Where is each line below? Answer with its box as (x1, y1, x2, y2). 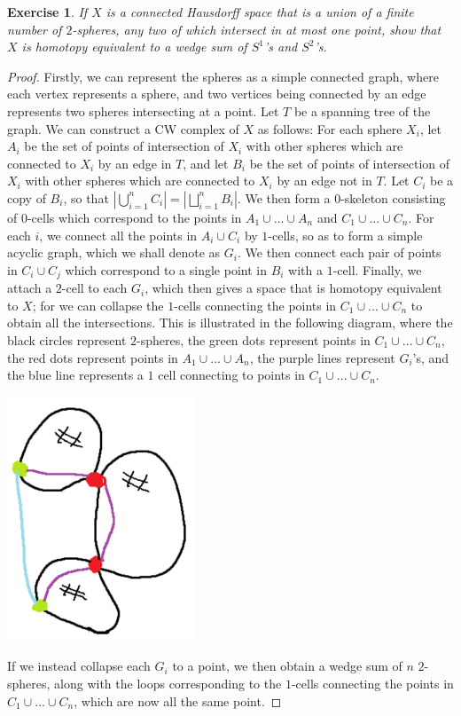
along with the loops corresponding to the (54, 673, 282, 692)
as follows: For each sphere (257, 119, 402, 138)
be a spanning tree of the (293, 101, 431, 120)
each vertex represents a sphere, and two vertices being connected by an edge (7, 84, 426, 103)
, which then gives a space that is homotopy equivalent (145, 279, 442, 297)
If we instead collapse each (7, 657, 151, 675)
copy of (7, 188, 46, 207)
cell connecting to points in (158, 366, 305, 384)
